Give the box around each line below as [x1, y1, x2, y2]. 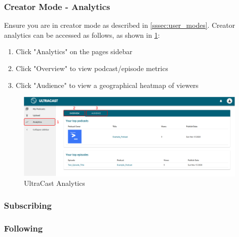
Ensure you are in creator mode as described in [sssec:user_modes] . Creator [4, 20, 235, 30]
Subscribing [4, 199, 52, 211]
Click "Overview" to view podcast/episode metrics [15, 63, 168, 73]
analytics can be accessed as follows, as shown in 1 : [4, 29, 160, 40]
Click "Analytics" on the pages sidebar [15, 46, 132, 57]
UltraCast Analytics [24, 178, 85, 188]
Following [4, 222, 43, 234]
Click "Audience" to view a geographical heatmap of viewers [15, 79, 199, 90]
